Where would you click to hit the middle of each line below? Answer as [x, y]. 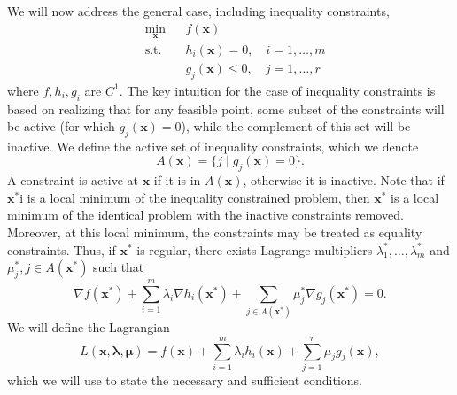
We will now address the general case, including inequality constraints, [198, 11]
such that [119, 267]
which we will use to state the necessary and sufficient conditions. [185, 380]
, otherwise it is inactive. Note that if [344, 180]
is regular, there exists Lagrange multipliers [255, 249]
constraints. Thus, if [62, 249]
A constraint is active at [73, 180]
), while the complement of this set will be [296, 126]
